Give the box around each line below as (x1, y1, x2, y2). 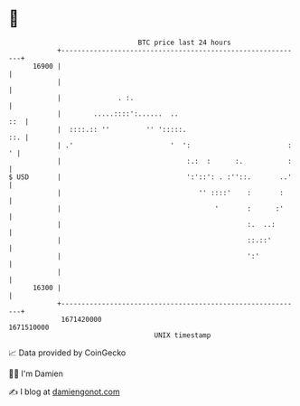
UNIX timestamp (154, 330, 211, 340)
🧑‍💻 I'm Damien (8, 368, 64, 379)
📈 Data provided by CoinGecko (8, 347, 127, 358)
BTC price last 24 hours (137, 38, 231, 47)
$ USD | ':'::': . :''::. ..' (8, 172, 293, 182)
